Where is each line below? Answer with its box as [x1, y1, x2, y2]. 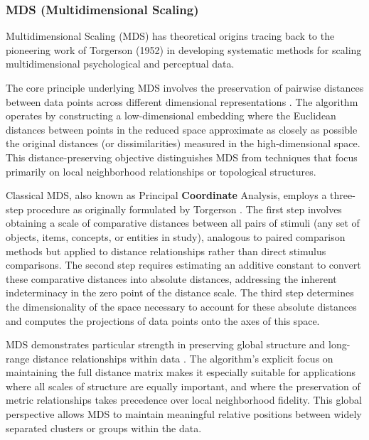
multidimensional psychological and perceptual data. [6, 56, 235, 71]
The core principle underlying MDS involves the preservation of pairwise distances [6, 80, 364, 95]
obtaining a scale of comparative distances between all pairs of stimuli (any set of [6, 215, 360, 230]
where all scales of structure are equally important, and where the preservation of [6, 378, 360, 393]
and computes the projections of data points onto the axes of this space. [6, 313, 320, 328]
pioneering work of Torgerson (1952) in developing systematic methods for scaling [6, 42, 362, 57]
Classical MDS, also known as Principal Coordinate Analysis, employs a [6, 188, 327, 203]
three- [330, 188, 355, 203]
